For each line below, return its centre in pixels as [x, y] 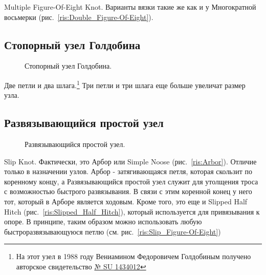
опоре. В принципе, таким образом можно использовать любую [103, 221]
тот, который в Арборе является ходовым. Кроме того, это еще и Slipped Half [126, 201]
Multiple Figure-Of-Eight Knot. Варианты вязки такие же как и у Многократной [130, 7]
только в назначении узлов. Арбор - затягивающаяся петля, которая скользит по [128, 171]
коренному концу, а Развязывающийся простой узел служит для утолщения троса [131, 181]
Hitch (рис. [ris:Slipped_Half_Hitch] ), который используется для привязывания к [132, 211]
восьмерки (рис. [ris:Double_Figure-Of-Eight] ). [79, 17]
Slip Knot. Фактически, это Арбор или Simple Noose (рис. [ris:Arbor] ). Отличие [130, 161]
